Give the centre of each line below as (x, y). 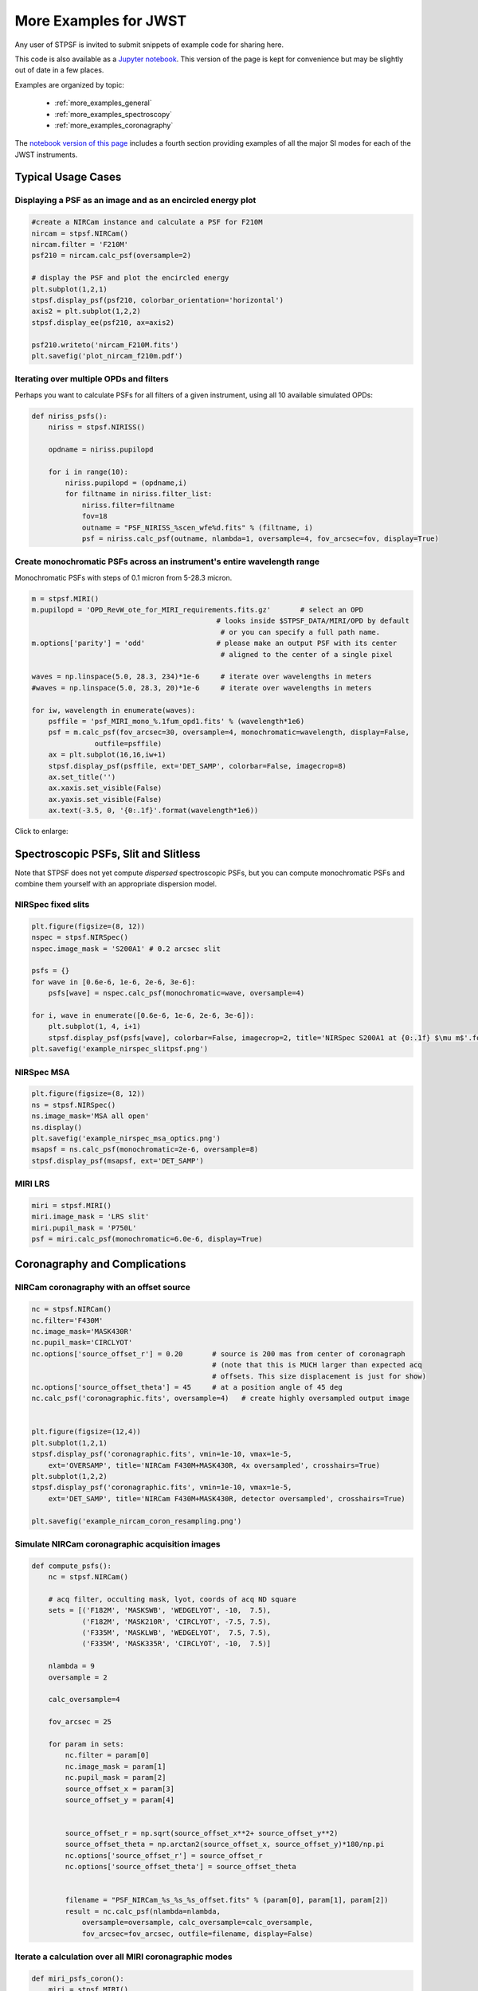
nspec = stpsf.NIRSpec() (80, 937)
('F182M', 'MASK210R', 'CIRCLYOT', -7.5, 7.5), (176, 1621)
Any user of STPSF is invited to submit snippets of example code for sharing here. (149, 45)
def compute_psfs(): (71, 1566)
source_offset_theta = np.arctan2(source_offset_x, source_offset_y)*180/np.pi (225, 1844)
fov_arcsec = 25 (80, 1722)
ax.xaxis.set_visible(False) (105, 788)
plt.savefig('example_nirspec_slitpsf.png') (120, 1049)
